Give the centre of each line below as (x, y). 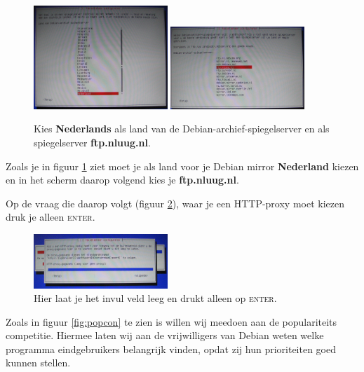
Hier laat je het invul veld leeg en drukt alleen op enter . (155, 298)
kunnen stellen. (38, 363)
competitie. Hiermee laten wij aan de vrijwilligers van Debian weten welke (165, 335)
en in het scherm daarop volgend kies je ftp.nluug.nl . (122, 180)
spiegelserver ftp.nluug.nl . (92, 143)
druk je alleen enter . (50, 217)
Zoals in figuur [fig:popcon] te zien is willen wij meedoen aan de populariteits (171, 321)
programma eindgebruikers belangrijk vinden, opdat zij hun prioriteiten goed (171, 349)
